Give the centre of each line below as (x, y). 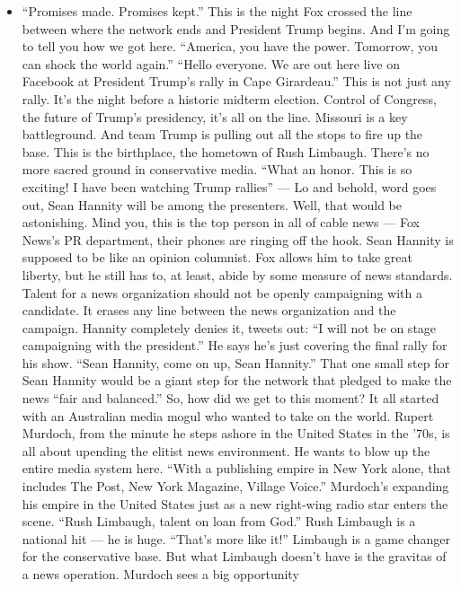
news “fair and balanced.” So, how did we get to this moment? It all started (230, 398)
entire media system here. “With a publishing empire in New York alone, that (236, 468)
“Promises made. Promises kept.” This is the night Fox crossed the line (217, 11)
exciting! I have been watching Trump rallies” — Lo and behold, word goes (229, 186)
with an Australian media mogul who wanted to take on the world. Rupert (228, 415)
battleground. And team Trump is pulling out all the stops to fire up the (222, 134)
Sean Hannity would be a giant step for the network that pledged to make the (237, 380)
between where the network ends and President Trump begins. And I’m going (236, 28)
